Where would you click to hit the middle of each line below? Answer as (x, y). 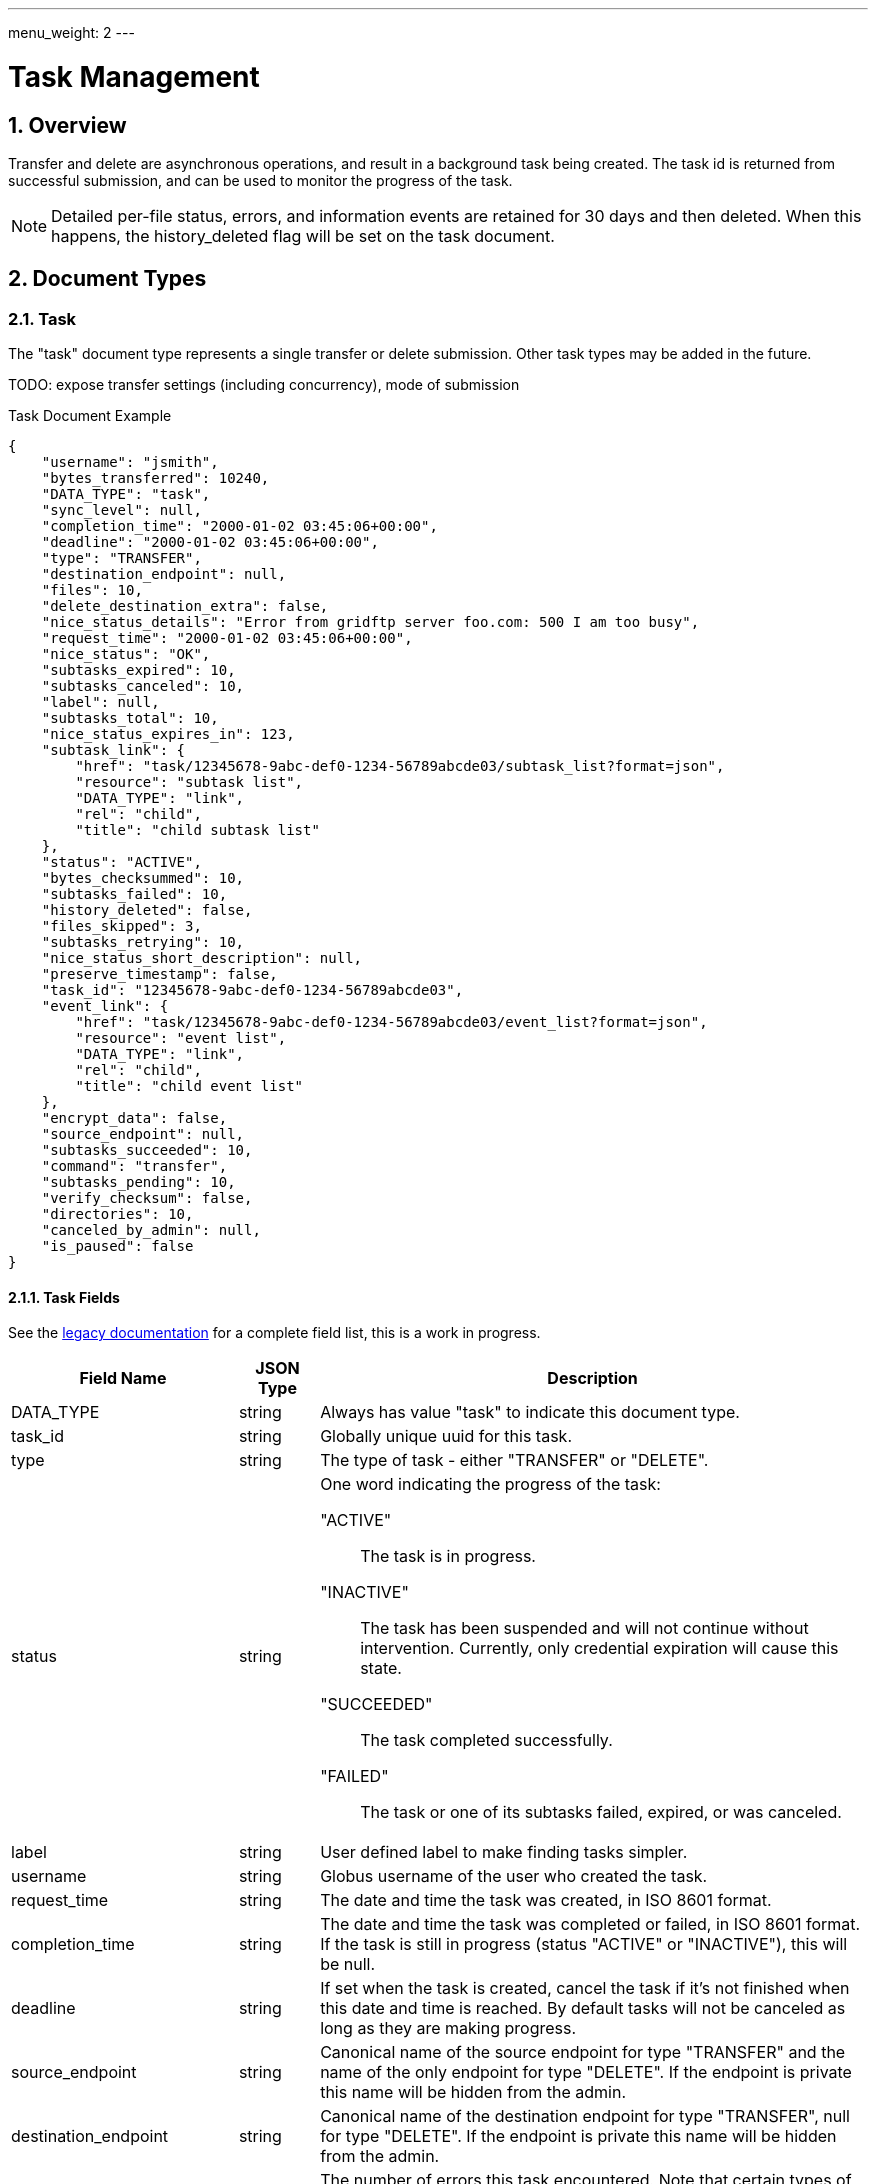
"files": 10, (92, 590)
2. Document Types (107, 279)
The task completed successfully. (486, 1740)
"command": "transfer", (134, 1166)
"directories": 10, (117, 1214)
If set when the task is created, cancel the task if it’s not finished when (585, 1988)
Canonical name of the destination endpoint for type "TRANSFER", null (585, 2116)
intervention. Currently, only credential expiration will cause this (599, 1648)
